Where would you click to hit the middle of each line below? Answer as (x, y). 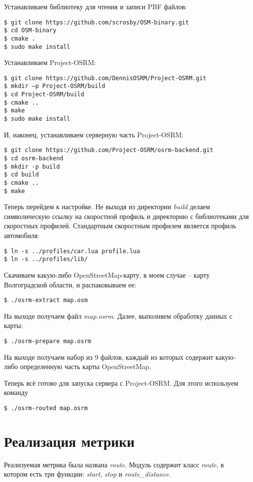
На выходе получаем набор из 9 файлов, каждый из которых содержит (109, 357)
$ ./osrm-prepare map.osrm (48, 341)
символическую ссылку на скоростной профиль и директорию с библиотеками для (126, 216)
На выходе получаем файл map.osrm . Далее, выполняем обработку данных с (118, 316)
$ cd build (21, 175)
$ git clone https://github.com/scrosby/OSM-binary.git (97, 22)
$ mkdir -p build (32, 166)
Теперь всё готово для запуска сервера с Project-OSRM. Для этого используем (121, 383)
